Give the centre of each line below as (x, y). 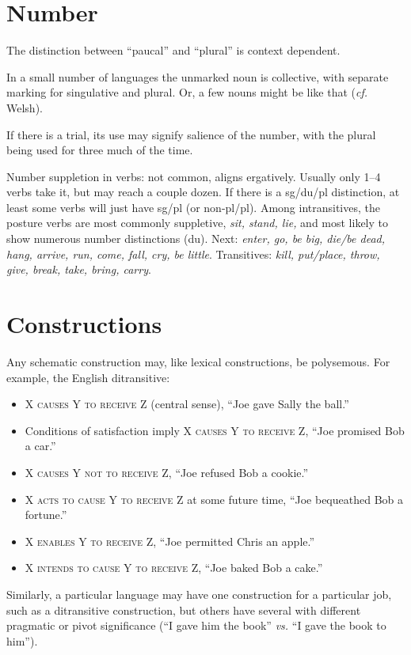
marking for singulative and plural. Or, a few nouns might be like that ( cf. (187, 92)
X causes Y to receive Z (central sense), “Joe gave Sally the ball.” (187, 404)
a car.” (40, 446)
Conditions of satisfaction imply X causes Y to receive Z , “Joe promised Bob (215, 430)
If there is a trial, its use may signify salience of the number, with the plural (191, 134)
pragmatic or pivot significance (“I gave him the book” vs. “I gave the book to (196, 625)
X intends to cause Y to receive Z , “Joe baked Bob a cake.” (174, 568)
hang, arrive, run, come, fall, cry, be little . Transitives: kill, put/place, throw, (193, 254)
